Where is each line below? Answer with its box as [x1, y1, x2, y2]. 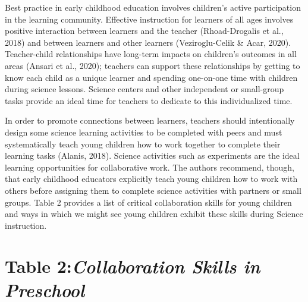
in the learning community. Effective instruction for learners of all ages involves [5, 12, 294, 25]
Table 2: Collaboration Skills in [5, 254, 260, 279]
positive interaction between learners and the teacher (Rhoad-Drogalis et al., [5, 24, 284, 37]
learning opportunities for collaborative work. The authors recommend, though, [5, 161, 294, 173]
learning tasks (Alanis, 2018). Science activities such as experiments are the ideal [5, 149, 300, 162]
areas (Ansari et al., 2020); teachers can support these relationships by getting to [5, 59, 300, 71]
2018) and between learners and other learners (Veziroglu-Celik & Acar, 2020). [5, 36, 291, 48]
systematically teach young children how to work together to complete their [5, 137, 281, 150]
